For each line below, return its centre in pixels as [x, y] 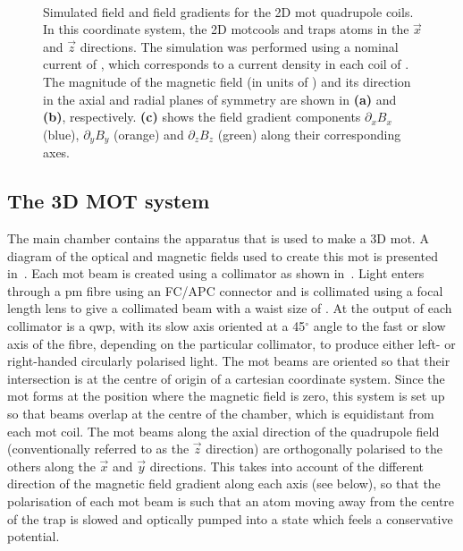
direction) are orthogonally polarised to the [324, 449]
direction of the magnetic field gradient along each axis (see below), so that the [224, 483]
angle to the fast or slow [379, 325]
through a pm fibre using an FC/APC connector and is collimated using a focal [225, 290]
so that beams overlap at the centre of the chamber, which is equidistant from [221, 413]
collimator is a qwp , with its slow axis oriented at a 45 [156, 325]
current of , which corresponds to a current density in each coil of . [226, 64]
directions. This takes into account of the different [287, 466]
